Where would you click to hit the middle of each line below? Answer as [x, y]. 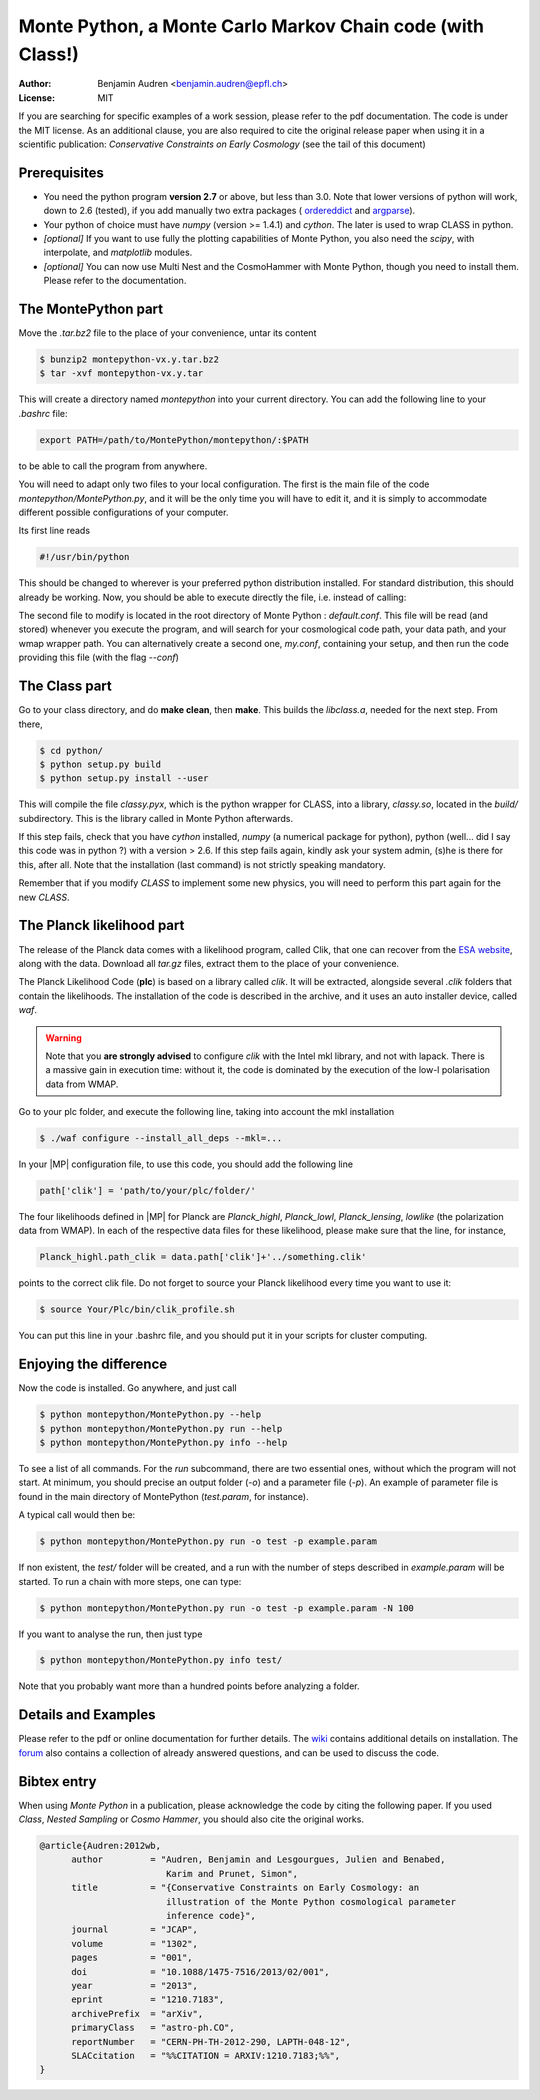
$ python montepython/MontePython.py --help [150, 1414]
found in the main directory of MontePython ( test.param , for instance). [163, 1496]
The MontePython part [91, 308]
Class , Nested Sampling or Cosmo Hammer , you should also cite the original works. [191, 1819]
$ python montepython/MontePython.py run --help [161, 1428]
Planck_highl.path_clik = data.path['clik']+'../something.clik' [203, 1257]
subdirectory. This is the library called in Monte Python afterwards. [156, 818]
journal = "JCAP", [135, 1929]
